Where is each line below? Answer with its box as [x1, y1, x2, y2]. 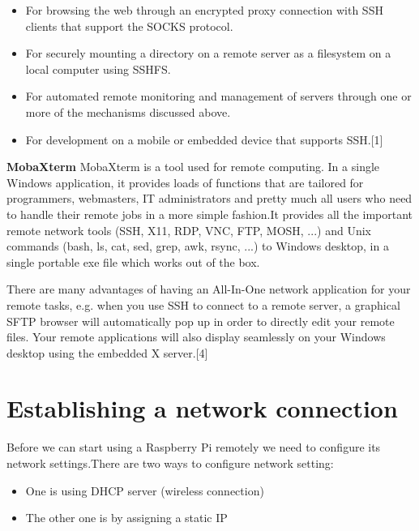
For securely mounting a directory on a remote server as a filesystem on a [25, 45, 391, 62]
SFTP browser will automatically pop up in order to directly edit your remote [6, 312, 395, 329]
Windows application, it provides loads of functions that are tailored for [6, 173, 364, 191]
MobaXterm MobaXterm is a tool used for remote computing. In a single [6, 158, 380, 175]
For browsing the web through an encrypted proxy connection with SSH [25, 2, 383, 18]
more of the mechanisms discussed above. [25, 103, 231, 120]
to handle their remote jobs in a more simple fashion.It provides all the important [6, 205, 413, 222]
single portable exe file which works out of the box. [6, 253, 260, 270]
